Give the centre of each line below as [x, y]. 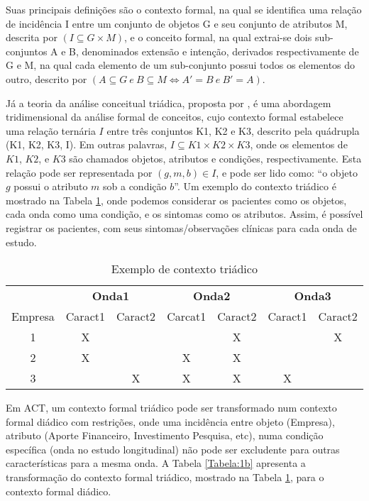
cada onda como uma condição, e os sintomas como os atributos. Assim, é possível [184, 214]
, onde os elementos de [299, 144]
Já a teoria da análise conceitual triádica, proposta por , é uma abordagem [169, 103]
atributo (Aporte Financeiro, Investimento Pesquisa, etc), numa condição [165, 435]
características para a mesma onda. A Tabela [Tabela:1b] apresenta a [156, 463]
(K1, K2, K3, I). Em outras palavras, [87, 144]
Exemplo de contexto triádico [184, 269]
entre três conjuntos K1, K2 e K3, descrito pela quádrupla [233, 130]
